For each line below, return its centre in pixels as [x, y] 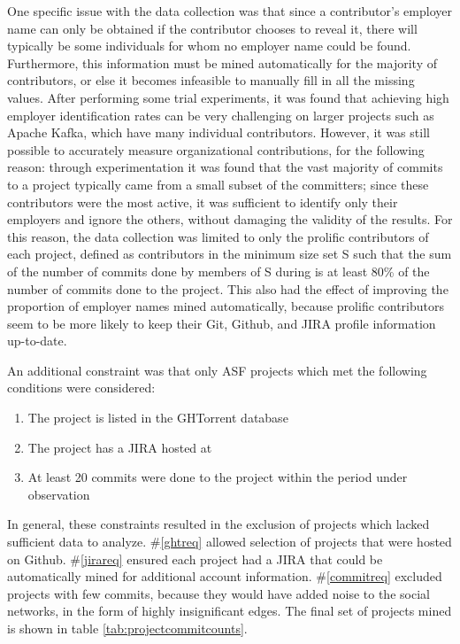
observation [59, 494]
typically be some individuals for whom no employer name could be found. [209, 46]
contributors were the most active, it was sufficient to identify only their [203, 202]
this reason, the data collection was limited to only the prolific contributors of [218, 236]
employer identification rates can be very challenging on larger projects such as [221, 115]
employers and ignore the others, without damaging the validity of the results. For [230, 219]
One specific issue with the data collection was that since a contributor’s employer [230, 11]
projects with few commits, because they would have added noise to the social [218, 593]
